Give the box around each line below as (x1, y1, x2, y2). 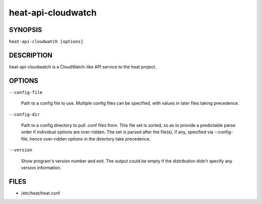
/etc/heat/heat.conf (21, 190, 60, 196)
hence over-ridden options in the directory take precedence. (30, 136, 151, 141)
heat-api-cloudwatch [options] (9, 39, 83, 45)
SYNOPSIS (9, 26, 42, 34)
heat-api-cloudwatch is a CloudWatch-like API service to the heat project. (9, 63, 157, 70)
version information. (21, 165, 62, 171)
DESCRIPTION (9, 51, 53, 59)
